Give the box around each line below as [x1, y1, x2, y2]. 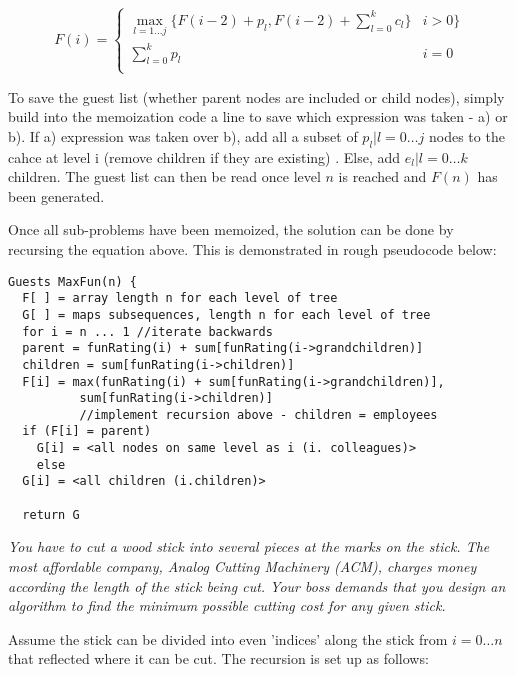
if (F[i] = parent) [22, 424, 152, 439]
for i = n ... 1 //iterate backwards [22, 324, 273, 339]
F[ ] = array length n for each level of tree [22, 291, 338, 306]
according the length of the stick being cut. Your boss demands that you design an [8, 575, 506, 596]
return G [22, 507, 80, 522]
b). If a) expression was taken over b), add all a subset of [8, 125, 358, 146]
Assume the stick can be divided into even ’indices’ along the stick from [8, 628, 448, 649]
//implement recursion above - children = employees [79, 407, 438, 422]
